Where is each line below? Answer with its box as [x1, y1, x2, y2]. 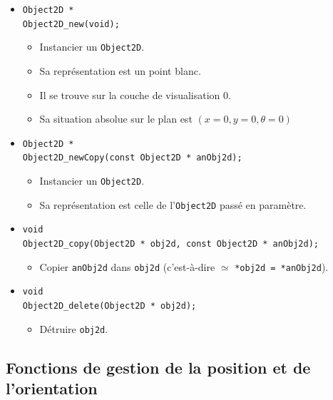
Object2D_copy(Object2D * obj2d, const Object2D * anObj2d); [22, 239, 319, 250]
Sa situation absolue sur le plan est [39, 111, 193, 126]
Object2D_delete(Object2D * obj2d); [22, 301, 197, 311]
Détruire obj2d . [39, 321, 108, 336]
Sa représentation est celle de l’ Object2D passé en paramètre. [39, 197, 307, 212]
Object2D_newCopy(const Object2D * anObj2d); [22, 153, 242, 163]
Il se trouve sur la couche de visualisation [39, 87, 220, 102]
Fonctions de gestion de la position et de [6, 356, 311, 378]
